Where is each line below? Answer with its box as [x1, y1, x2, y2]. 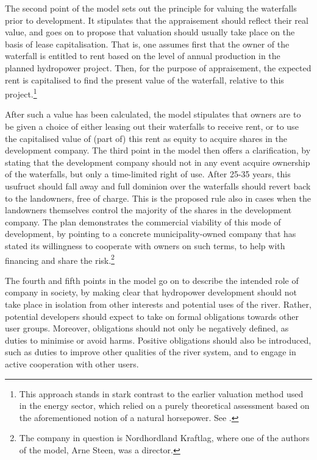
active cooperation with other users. [5, 357, 139, 370]
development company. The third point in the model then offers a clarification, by [5, 144, 311, 157]
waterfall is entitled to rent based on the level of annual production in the [5, 49, 280, 62]
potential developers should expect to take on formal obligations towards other [5, 310, 299, 322]
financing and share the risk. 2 [5, 252, 115, 266]
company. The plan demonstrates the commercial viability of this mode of [5, 215, 281, 228]
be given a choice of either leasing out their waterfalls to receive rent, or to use [5, 120, 299, 132]
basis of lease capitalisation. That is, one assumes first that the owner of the [5, 37, 290, 50]
